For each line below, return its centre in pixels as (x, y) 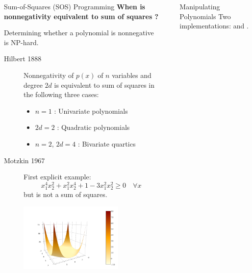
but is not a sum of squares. (65, 194)
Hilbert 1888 (23, 59)
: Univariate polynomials (91, 111)
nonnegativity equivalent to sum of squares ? (81, 16)
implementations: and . (214, 26)
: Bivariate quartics (107, 143)
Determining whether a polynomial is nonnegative (79, 33)
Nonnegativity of (49, 75)
